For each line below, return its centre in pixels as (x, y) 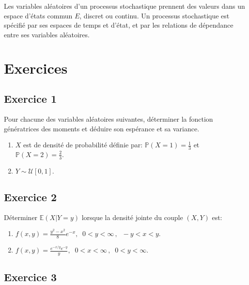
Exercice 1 (30, 99)
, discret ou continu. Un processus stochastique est (155, 15)
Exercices (36, 68)
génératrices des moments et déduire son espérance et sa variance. (102, 128)
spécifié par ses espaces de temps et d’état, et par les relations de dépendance (119, 25)
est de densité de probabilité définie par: (83, 145)
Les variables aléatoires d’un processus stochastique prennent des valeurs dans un (124, 6)
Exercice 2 (30, 197)
